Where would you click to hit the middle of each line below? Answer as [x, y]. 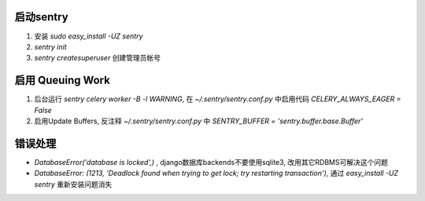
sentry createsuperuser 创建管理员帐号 [98, 58]
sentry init [50, 46]
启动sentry [41, 17]
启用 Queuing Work [62, 80]
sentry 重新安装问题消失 [73, 184]
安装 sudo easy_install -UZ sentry [89, 36]
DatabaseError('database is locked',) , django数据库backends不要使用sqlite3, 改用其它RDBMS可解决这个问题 [211, 162]
